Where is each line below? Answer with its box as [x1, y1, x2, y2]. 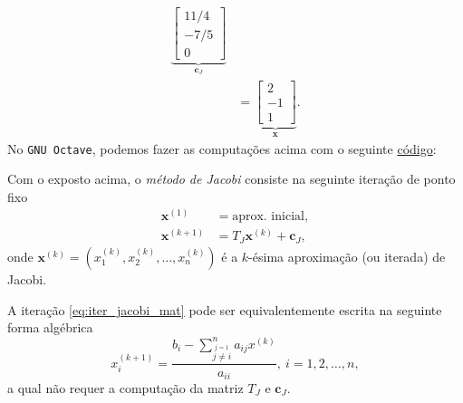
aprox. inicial [232, 210, 304, 224]
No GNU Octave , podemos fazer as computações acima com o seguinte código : [7, 139, 437, 158]
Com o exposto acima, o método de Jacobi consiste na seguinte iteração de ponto [7, 169, 456, 188]
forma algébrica [7, 318, 93, 337]
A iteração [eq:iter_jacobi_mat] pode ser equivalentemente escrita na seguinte [7, 300, 442, 319]
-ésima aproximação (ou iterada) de [248, 246, 446, 265]
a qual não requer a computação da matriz [7, 378, 244, 397]
